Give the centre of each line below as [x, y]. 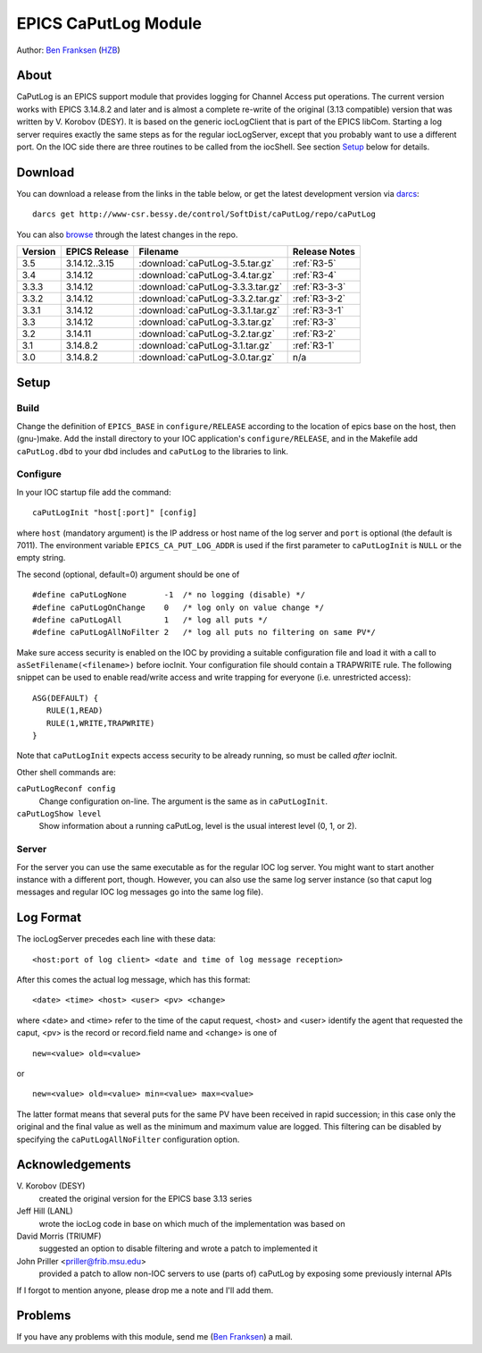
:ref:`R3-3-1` [318, 310]
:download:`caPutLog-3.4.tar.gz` [207, 275]
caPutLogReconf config [66, 789]
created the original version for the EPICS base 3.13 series [145, 1198]
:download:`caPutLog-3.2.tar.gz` [207, 334]
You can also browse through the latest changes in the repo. [127, 234]
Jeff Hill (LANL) [45, 1211]
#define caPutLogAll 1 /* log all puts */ [150, 620]
